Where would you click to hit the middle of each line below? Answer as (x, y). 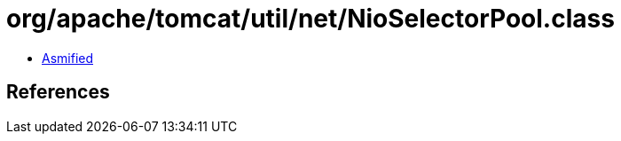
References (58, 92)
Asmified (68, 58)
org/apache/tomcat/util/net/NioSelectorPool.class (310, 19)
